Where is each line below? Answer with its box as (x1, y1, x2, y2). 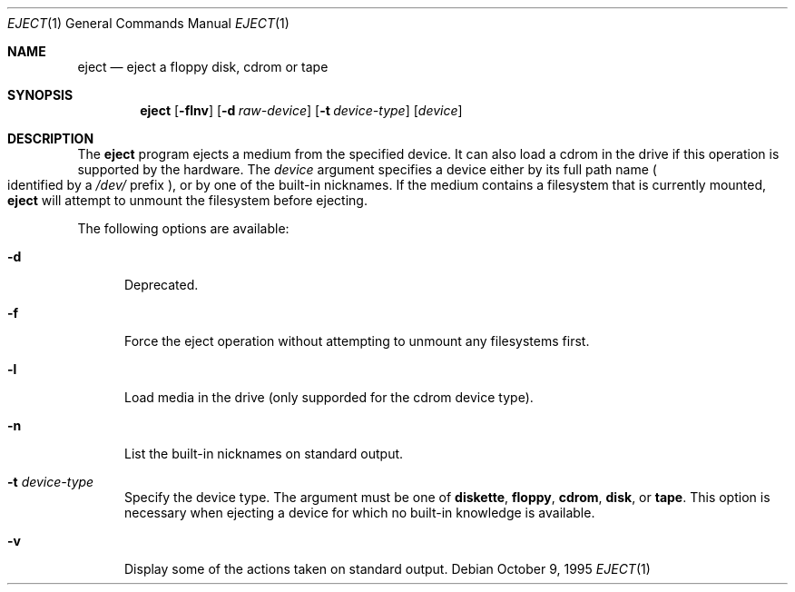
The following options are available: (77, 221, 290, 236)
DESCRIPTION (7, 131, 94, 146)
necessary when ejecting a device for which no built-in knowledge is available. (124, 505, 595, 520)
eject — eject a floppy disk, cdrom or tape (77, 59, 329, 74)
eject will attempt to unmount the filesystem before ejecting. (7, 192, 368, 208)
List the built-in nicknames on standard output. (124, 446, 404, 461)
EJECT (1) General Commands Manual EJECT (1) (7, 15, 290, 31)
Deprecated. (124, 277, 199, 292)
